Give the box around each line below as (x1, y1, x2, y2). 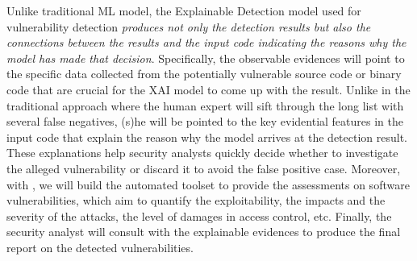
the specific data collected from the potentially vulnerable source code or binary (6, 65, 402, 82)
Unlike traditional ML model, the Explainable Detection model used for (6, 2, 361, 19)
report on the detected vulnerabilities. (6, 238, 194, 255)
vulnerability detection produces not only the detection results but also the (6, 18, 371, 35)
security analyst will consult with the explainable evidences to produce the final (6, 223, 401, 240)
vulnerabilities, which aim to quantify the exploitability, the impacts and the (6, 192, 386, 209)
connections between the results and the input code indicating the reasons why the (6, 34, 407, 51)
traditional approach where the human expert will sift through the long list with (6, 97, 404, 114)
